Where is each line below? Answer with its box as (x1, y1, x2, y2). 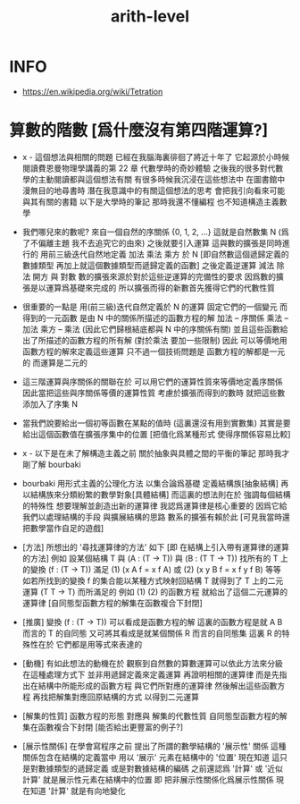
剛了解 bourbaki (21, 459, 82, 470)
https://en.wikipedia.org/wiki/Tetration (21, 86, 163, 97)
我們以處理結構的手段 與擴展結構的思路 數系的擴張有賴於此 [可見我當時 (21, 512, 283, 522)
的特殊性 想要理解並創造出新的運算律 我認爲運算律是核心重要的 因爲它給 (21, 500, 287, 511)
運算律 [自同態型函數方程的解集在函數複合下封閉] (21, 597, 203, 608)
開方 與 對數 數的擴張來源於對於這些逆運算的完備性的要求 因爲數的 (32, 271, 277, 282)
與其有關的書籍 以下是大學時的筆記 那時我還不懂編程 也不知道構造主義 (21, 196, 279, 207)
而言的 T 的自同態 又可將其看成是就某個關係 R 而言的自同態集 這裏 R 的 (21, 628, 283, 639)
